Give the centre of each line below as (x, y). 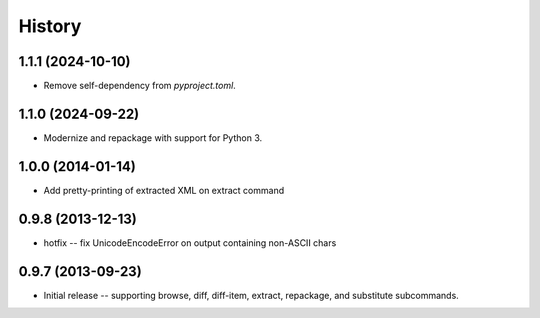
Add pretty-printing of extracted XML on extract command (164, 190)
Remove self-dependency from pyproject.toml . (140, 86)
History (50, 26)
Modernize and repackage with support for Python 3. (153, 137)
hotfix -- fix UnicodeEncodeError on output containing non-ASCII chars (190, 242)
